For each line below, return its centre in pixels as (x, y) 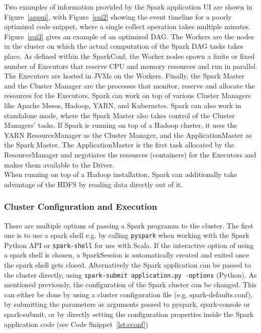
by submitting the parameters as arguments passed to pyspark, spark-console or (127, 304)
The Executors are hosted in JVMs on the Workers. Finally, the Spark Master (124, 76)
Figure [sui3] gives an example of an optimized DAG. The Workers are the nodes (129, 36)
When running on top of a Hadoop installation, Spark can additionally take (121, 174)
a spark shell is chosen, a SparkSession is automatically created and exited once (127, 255)
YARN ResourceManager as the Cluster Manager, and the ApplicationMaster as (128, 135)
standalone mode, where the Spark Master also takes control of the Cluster (120, 115)
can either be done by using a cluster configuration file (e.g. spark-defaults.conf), (128, 294)
